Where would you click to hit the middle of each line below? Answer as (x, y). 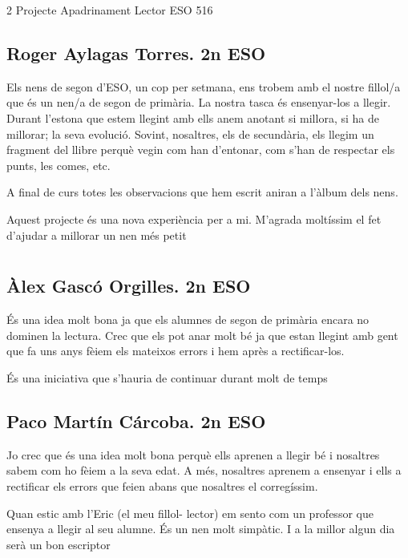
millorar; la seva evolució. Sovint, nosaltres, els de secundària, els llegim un (190, 133)
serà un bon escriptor (59, 544)
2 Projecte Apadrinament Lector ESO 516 (110, 10)
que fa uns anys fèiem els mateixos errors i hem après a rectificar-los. (176, 351)
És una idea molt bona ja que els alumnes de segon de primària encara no (188, 319)
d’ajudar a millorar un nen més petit (97, 235)
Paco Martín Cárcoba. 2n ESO (136, 421)
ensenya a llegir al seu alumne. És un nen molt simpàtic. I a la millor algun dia (201, 529)
